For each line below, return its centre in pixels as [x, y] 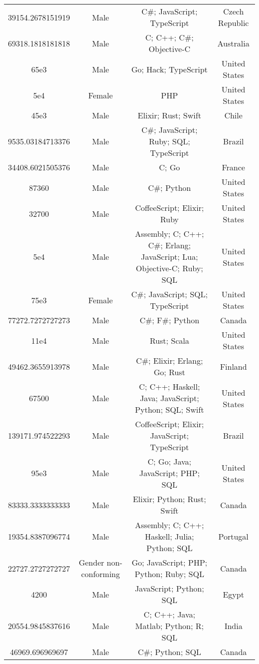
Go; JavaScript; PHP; [170, 562]
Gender [92, 562]
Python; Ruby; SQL [169, 574]
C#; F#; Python [170, 320]
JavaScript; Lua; [170, 257]
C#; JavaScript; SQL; [169, 294]
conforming [100, 574]
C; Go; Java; [169, 461]
